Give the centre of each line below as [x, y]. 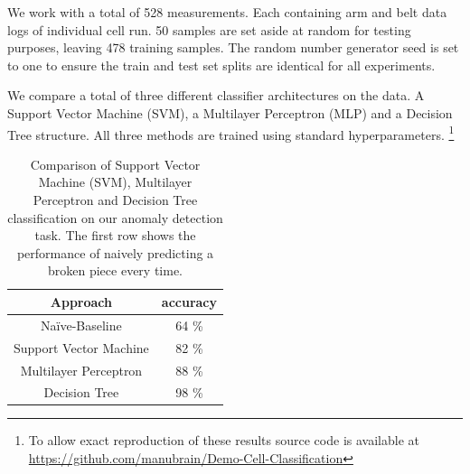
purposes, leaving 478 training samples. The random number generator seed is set [233, 47]
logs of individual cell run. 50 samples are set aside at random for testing [209, 29]
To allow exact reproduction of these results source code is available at [224, 440]
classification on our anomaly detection [115, 217]
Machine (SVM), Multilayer [115, 182]
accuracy [189, 301]
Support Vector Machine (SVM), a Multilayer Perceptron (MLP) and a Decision [230, 112]
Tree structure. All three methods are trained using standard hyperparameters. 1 [231, 133]
